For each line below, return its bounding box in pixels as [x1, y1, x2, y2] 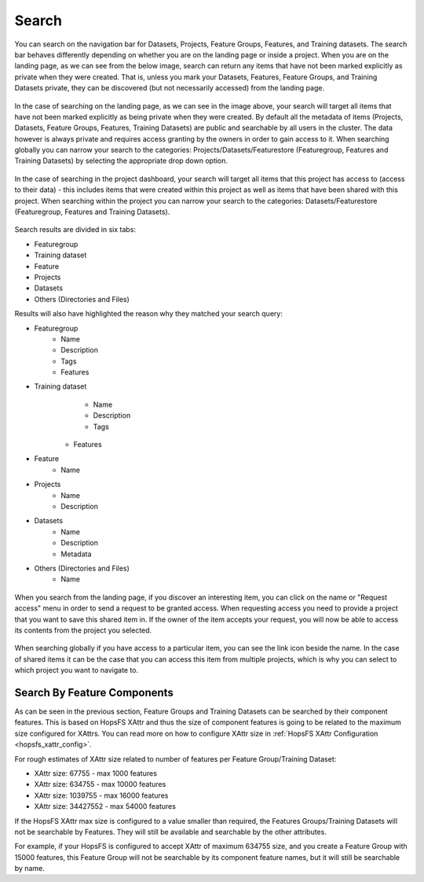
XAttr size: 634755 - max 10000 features [34, 780, 166, 789]
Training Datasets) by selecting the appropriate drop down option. [14, 156, 228, 165]
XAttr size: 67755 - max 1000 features [34, 768, 157, 778]
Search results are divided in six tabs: [14, 225, 137, 234]
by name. [14, 864, 45, 873]
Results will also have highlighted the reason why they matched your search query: [14, 309, 283, 319]
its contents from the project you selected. [14, 626, 152, 635]
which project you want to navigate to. [14, 666, 139, 675]
